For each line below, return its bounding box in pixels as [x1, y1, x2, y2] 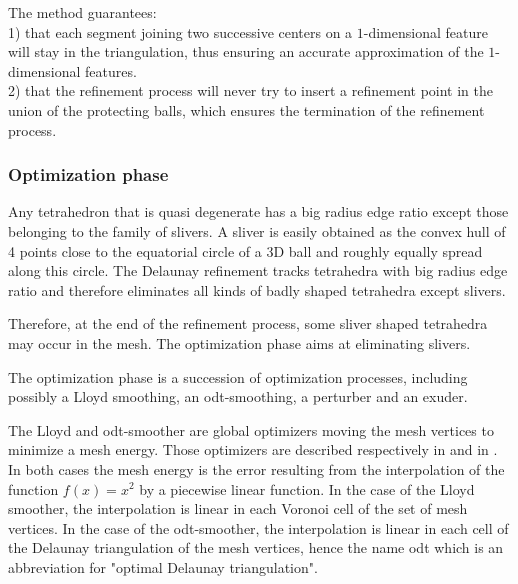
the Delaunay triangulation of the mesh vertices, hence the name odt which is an [8, 537, 504, 558]
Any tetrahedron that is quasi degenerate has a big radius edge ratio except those [8, 201, 509, 222]
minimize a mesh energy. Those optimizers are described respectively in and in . [8, 439, 498, 460]
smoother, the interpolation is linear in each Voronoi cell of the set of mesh [8, 498, 468, 519]
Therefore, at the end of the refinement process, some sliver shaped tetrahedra [8, 313, 488, 334]
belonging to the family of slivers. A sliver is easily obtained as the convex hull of [8, 220, 506, 241]
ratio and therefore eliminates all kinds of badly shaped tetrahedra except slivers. [8, 279, 506, 300]
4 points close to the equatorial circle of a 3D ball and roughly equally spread [8, 240, 483, 261]
